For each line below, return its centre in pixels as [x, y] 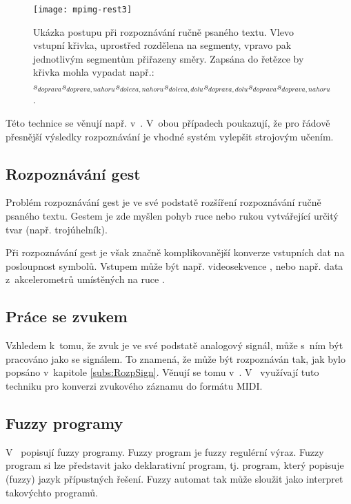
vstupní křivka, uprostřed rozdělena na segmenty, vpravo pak [162, 45]
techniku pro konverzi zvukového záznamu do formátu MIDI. [134, 386]
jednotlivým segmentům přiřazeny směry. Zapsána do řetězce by [169, 58]
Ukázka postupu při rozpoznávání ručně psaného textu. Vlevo [163, 31]
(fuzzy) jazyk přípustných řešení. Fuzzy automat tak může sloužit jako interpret [174, 479]
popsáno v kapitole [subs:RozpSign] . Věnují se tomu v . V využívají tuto [162, 372]
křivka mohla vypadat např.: [94, 72]
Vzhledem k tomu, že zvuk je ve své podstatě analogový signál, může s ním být [174, 345]
